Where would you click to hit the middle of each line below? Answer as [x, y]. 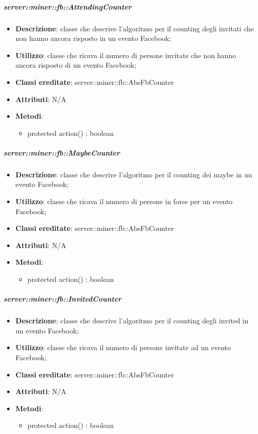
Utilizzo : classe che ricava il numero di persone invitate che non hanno [126, 55]
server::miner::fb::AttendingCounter [68, 6]
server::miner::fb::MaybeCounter [62, 152]
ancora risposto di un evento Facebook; [76, 65]
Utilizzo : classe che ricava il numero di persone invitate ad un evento [123, 347]
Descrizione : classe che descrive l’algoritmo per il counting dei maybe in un [134, 174]
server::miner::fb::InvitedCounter [62, 299]
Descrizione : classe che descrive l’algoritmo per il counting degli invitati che [135, 28]
